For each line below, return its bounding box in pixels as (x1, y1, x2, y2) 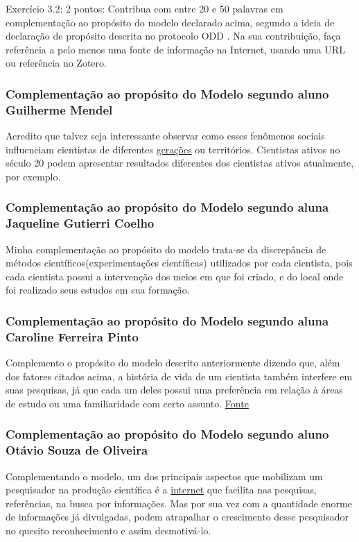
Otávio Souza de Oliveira (6, 441, 148, 459)
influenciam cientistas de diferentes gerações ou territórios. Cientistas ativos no (6, 142, 340, 156)
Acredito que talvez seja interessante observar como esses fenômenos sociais (6, 128, 325, 143)
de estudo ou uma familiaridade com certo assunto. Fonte (6, 396, 249, 410)
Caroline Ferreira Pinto (6, 328, 139, 345)
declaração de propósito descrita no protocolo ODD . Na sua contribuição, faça (6, 28, 341, 43)
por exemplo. (6, 169, 61, 183)
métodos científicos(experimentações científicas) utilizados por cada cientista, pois (6, 255, 353, 270)
